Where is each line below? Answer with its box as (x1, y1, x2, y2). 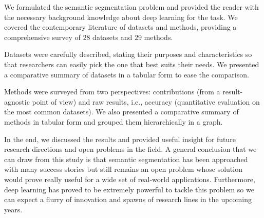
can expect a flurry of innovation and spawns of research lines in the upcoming (4, 194, 252, 205)
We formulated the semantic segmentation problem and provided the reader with (4, 2, 259, 12)
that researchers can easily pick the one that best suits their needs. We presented (4, 58, 259, 69)
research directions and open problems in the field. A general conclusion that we (4, 144, 257, 154)
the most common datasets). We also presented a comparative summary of (4, 106, 239, 117)
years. (4, 204, 23, 214)
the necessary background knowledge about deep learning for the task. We (4, 11, 238, 22)
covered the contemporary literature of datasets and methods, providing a (4, 22, 237, 32)
